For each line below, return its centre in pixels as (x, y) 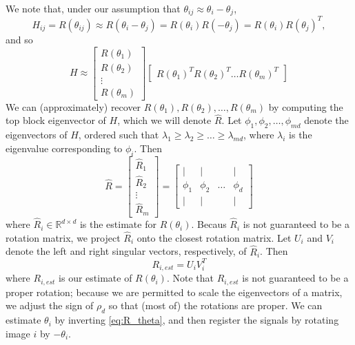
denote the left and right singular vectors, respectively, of (126, 251)
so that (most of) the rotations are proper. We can (215, 305)
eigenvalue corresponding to (64, 148)
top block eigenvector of (56, 120)
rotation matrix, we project (63, 237)
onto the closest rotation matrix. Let (214, 237)
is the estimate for (118, 224)
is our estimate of (95, 278)
